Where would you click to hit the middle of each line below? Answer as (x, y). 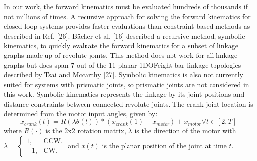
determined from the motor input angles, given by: (81, 113)
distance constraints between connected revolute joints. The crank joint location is (128, 103)
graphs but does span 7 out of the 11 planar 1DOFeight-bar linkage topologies (123, 65)
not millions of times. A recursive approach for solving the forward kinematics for (127, 16)
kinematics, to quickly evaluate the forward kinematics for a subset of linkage (121, 45)
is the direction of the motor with (185, 131)
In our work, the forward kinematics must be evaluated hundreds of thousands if (126, 6)
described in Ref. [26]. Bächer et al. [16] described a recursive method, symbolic (125, 35)
